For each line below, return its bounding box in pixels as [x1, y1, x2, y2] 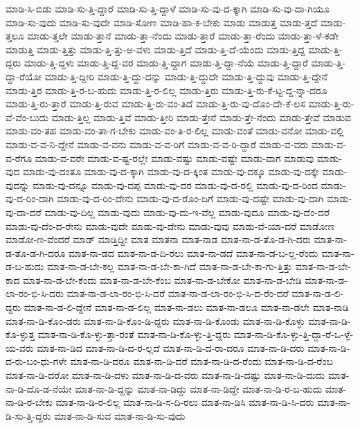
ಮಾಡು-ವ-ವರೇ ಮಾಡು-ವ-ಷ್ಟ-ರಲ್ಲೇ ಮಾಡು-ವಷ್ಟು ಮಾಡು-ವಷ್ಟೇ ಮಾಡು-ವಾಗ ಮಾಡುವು [35, 150, 314, 165]
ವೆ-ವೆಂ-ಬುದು [6, 109, 49, 124]
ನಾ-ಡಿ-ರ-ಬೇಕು [6, 395, 53, 409]
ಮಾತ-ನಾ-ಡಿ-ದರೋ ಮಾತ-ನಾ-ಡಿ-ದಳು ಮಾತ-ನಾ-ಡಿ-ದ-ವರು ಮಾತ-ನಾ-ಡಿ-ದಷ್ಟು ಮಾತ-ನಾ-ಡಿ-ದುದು [6, 368, 325, 382]
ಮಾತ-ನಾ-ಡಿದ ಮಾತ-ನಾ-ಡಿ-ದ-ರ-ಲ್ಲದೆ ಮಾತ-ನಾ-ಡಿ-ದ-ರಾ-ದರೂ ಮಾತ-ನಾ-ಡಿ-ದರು [37, 340, 305, 355]
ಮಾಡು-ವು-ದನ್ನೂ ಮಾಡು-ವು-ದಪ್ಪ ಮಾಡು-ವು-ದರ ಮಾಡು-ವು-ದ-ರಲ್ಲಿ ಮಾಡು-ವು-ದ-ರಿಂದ [33, 177, 318, 192]
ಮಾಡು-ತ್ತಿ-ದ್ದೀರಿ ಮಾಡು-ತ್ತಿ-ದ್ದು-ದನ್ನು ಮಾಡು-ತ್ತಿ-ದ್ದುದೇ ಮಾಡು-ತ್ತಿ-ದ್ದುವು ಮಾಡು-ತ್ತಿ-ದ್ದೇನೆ [44, 69, 327, 83]
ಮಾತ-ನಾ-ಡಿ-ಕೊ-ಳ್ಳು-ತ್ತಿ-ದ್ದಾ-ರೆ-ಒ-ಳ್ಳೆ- [233, 327, 354, 341]
